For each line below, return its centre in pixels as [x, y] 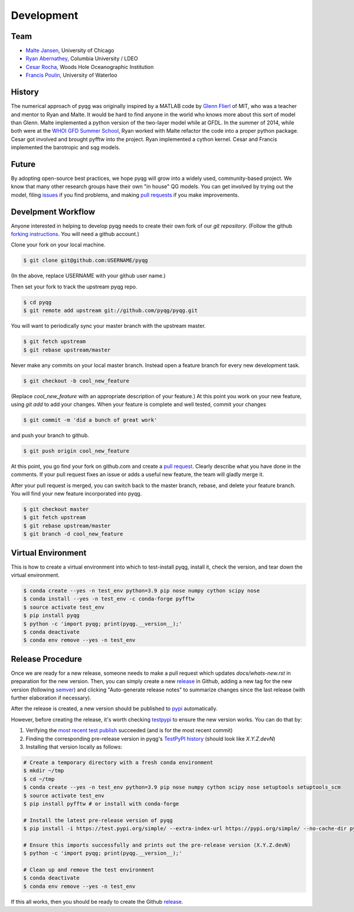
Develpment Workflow [53, 211]
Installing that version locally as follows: [74, 747]
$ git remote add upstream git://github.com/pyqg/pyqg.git [110, 311]
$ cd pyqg [37, 302]
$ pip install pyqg [51, 616]
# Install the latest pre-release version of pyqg [98, 820]
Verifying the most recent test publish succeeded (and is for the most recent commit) [129, 730]
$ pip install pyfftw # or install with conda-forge [101, 803]
